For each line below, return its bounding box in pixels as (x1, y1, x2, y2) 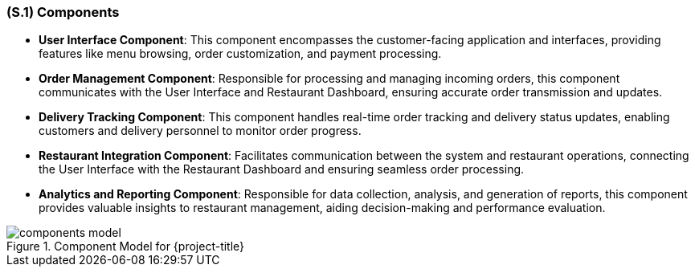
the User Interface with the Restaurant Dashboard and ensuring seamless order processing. (39, 162, 525, 177)
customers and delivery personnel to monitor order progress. (39, 124, 362, 138)
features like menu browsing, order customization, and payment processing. (39, 47, 442, 61)
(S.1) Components (6, 4, 120, 20)
